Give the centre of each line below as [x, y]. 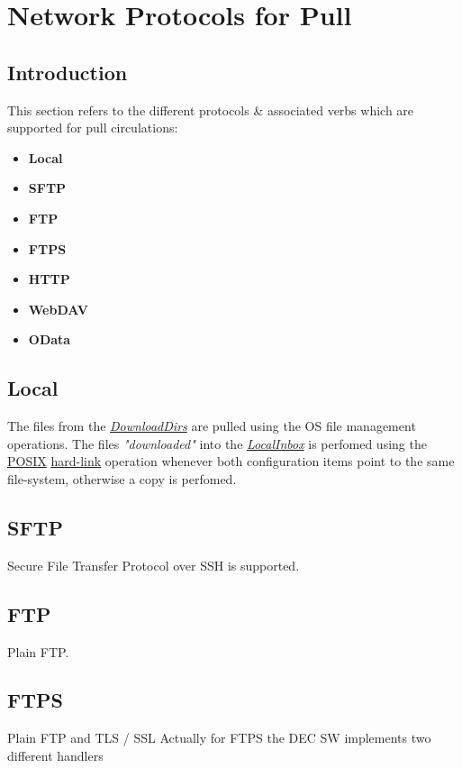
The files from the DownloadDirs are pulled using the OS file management [212, 426]
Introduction [68, 72]
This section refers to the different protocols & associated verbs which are [211, 110]
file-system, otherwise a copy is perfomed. [122, 478]
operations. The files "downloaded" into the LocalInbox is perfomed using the [217, 443]
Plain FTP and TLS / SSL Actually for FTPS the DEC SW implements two [219, 738]
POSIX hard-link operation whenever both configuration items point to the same [231, 461]
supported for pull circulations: [93, 128]
